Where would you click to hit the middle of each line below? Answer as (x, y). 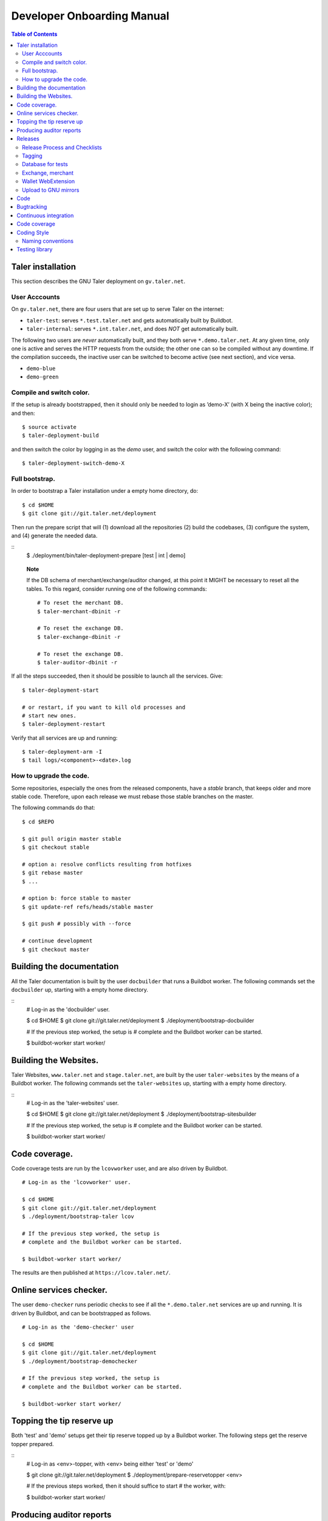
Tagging (32, 156)
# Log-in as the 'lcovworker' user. (77, 1182)
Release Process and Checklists (62, 147)
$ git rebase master (53, 873)
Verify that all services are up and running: (64, 738)
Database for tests (45, 164)
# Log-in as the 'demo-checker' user (78, 1327)
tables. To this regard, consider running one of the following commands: (117, 589)
